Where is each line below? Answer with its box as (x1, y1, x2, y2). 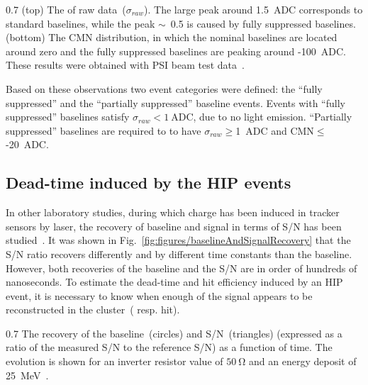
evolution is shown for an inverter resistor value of (6, 354, 223, 369)
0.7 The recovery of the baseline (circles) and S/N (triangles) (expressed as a (6, 325, 342, 340)
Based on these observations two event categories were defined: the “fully (6, 81, 323, 96)
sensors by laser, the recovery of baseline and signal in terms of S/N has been (6, 218, 342, 233)
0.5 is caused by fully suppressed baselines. (170, 16, 356, 30)
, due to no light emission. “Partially (193, 109, 352, 124)
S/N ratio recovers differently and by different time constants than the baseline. (6, 246, 352, 261)
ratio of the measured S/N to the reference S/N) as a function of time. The (6, 340, 333, 355)
